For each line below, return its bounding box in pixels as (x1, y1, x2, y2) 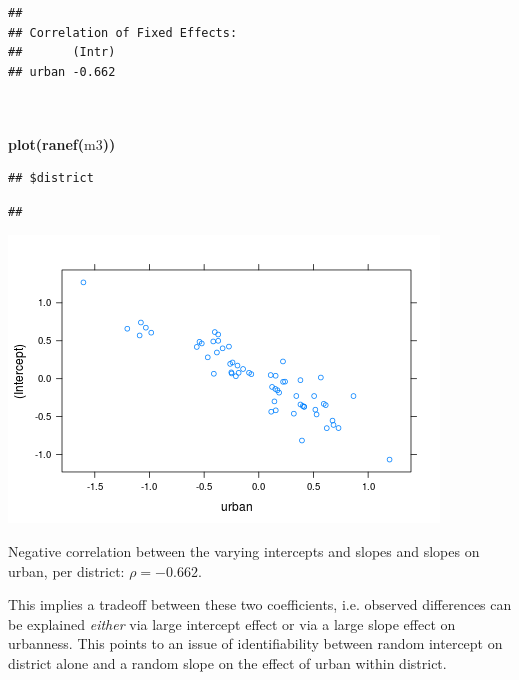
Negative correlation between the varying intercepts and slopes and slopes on (8, 540, 480, 561)
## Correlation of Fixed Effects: (8, 25, 238, 40)
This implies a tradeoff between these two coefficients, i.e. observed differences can (8, 594, 512, 615)
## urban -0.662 (8, 64, 116, 79)
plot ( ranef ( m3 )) (8, 133, 116, 154)
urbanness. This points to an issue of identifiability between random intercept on (8, 633, 503, 654)
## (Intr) (8, 45, 116, 60)
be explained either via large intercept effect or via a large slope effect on (8, 613, 456, 634)
